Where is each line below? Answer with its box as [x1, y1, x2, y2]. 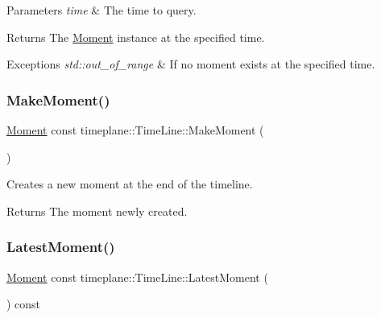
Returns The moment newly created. [6, 202, 188, 219]
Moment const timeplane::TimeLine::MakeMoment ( [6, 122, 264, 138]
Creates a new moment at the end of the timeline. [6, 176, 253, 192]
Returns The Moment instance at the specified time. [6, 28, 265, 45]
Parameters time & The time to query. [6, 2, 197, 18]
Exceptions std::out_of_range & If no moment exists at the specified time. [6, 56, 375, 72]
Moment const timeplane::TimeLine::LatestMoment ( [6, 268, 268, 285]
